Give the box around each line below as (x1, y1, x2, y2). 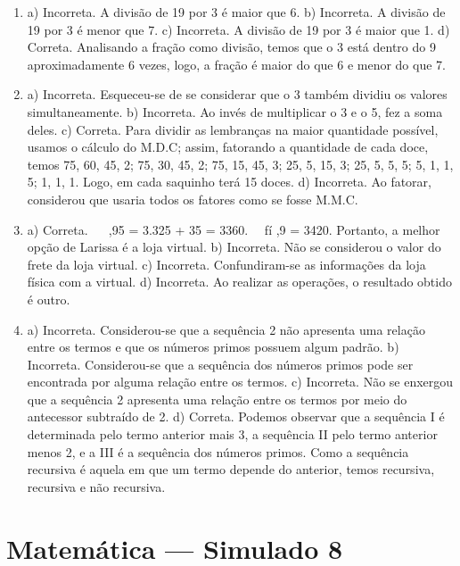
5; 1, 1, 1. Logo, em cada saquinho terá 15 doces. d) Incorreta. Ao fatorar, (27, 172, 431, 191)
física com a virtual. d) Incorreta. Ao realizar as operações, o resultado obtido (27, 272, 452, 291)
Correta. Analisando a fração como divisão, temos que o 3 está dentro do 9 (27, 37, 436, 56)
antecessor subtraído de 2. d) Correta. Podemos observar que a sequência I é (27, 407, 445, 426)
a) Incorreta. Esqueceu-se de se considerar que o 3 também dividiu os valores (27, 85, 448, 104)
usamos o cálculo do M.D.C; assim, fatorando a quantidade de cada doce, (27, 137, 429, 156)
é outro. (27, 289, 70, 308)
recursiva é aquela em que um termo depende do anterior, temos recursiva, (27, 460, 435, 479)
